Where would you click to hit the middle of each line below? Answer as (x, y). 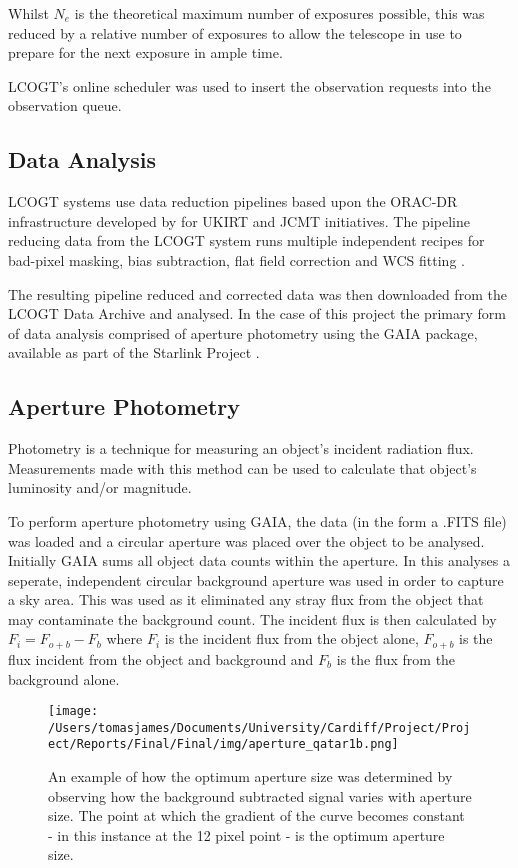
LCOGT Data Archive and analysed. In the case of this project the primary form (257, 313)
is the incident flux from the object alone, (291, 638)
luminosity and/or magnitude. (100, 487)
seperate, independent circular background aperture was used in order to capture (256, 579)
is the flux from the (396, 658)
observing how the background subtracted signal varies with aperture (260, 795)
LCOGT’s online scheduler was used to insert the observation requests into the (249, 85)
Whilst (28, 13)
